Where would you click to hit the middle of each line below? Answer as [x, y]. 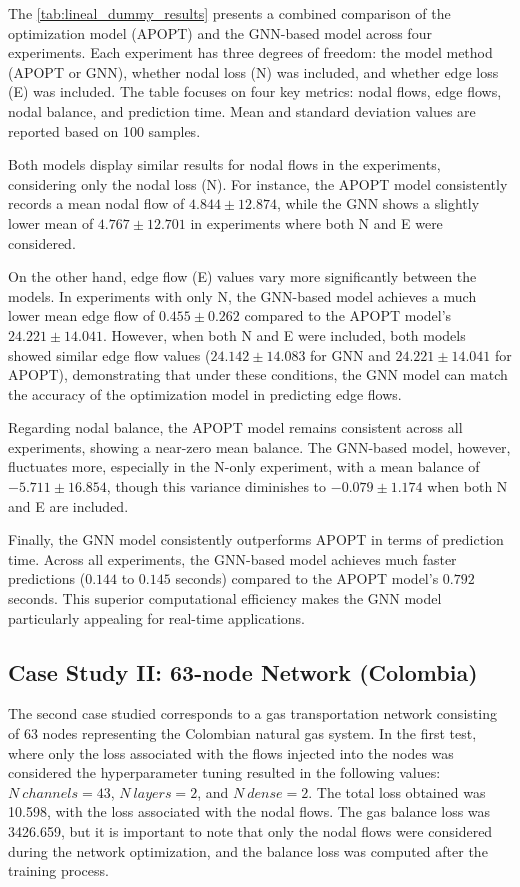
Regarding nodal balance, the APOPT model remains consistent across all [235, 427]
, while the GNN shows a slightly [378, 203]
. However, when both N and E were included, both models [284, 334]
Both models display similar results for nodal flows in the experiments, [224, 164]
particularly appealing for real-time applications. [157, 617]
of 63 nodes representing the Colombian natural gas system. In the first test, [242, 733]
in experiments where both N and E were [316, 222]
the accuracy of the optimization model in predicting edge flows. [205, 393]
